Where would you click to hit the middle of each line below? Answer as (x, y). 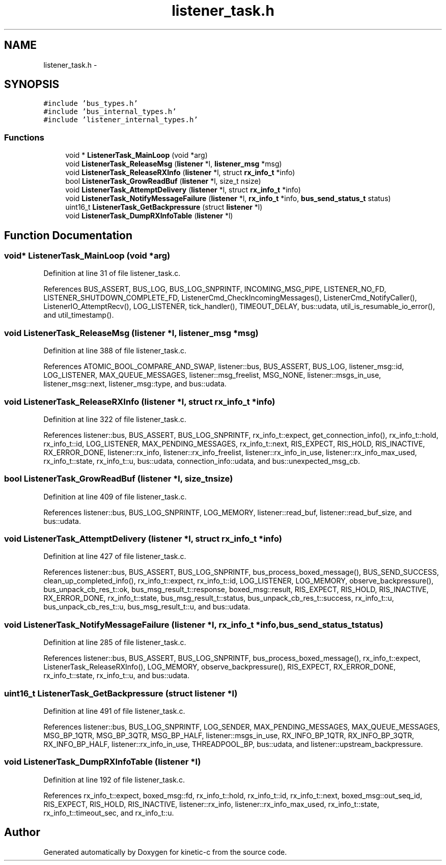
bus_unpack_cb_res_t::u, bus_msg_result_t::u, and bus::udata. (147, 607)
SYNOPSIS (32, 85)
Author (22, 832)
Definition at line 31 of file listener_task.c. (112, 273)
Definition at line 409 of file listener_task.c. (115, 496)
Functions (24, 137)
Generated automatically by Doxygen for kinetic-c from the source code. (165, 852)
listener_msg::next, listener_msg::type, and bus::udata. (135, 384)
